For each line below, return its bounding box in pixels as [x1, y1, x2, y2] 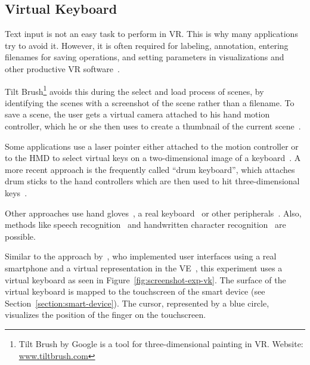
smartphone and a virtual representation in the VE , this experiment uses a [5, 261, 283, 274]
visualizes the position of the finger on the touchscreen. [5, 308, 206, 321]
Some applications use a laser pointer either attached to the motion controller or [5, 140, 299, 152]
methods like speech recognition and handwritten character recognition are [5, 218, 286, 231]
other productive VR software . [5, 62, 120, 75]
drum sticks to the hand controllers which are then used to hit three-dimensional [5, 175, 300, 187]
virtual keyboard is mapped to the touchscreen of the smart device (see [5, 285, 265, 298]
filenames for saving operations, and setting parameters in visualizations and [5, 51, 284, 63]
